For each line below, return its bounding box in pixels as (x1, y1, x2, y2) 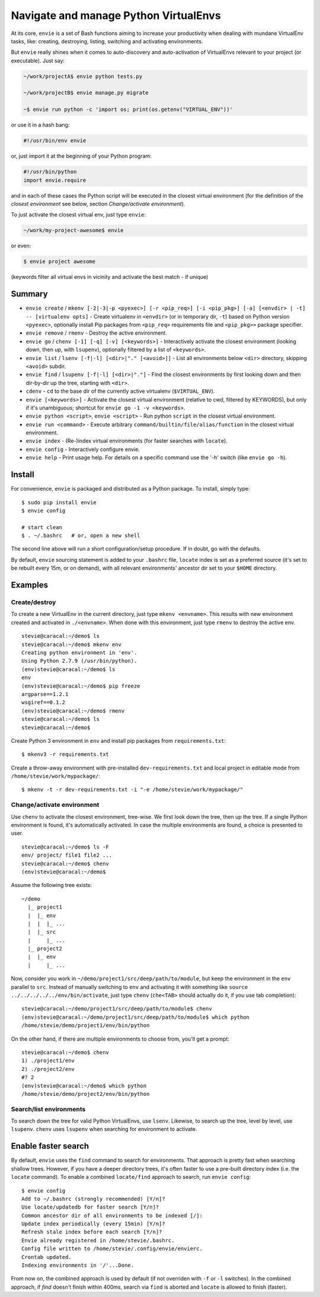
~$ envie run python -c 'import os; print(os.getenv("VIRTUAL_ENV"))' (23, 106, 233, 113)
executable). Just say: (11, 57, 65, 64)
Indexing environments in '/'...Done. (21, 1262, 135, 1269)
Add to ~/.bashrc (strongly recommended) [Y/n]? (21, 1196, 165, 1202)
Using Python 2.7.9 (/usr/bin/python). (21, 657, 137, 665)
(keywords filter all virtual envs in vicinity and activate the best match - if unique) (11, 274, 209, 281)
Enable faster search (11, 1141, 89, 1151)
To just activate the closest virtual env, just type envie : (11, 211, 146, 218)
